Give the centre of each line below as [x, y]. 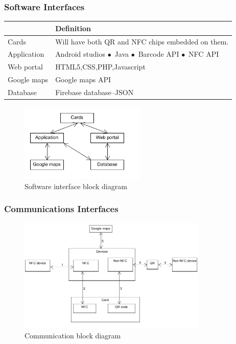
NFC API [204, 54]
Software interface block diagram [76, 186]
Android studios [80, 54]
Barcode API [159, 54]
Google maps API [83, 79]
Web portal [25, 67]
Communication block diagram [73, 336]
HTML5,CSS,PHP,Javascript [100, 67]
